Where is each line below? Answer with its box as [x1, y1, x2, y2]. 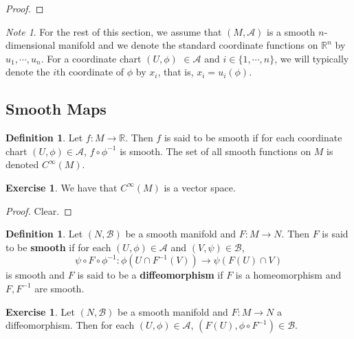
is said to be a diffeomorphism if [77, 268, 223, 282]
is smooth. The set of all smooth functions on [120, 143, 311, 158]
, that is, [157, 65, 194, 79]
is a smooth [267, 24, 316, 38]
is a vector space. [164, 180, 236, 194]
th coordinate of [56, 65, 124, 79]
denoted [5, 157, 39, 172]
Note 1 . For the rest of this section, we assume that [5, 24, 222, 38]
